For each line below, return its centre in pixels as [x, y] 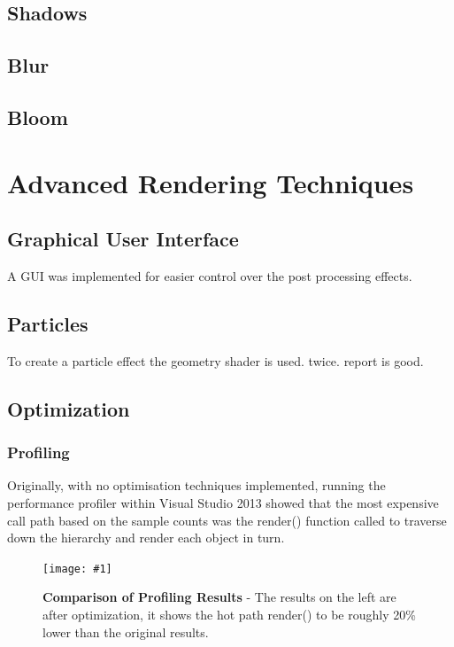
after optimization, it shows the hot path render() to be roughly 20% [229, 614]
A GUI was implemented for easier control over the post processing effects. [210, 275]
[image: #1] [77, 569]
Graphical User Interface [123, 239]
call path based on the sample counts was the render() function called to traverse [227, 520]
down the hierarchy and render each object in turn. [146, 538]
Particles [48, 323]
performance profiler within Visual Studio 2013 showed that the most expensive [223, 502]
